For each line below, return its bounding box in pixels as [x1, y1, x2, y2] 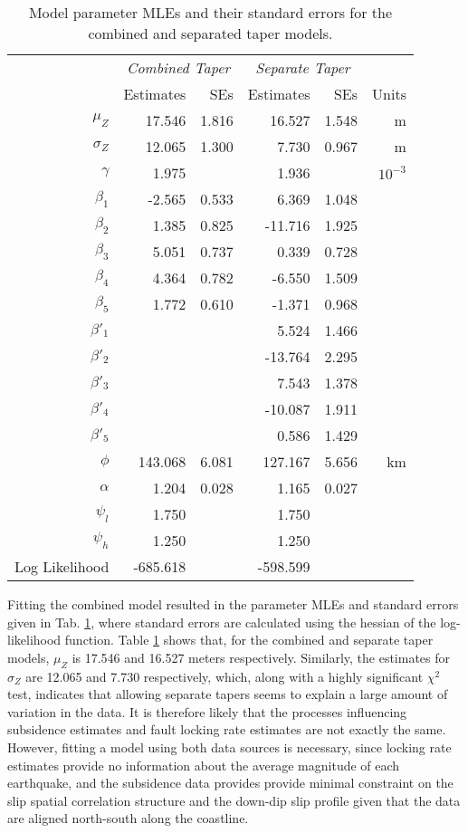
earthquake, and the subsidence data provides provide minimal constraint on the [7, 773, 454, 792]
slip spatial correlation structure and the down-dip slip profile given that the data [7, 790, 461, 809]
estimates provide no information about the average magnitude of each [7, 755, 400, 774]
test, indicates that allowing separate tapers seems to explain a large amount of [7, 685, 448, 704]
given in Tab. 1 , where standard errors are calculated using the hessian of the [7, 612, 436, 631]
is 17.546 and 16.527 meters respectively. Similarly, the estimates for [72, 647, 451, 666]
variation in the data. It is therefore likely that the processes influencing [7, 702, 407, 721]
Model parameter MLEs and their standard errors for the [28, 2, 393, 23]
